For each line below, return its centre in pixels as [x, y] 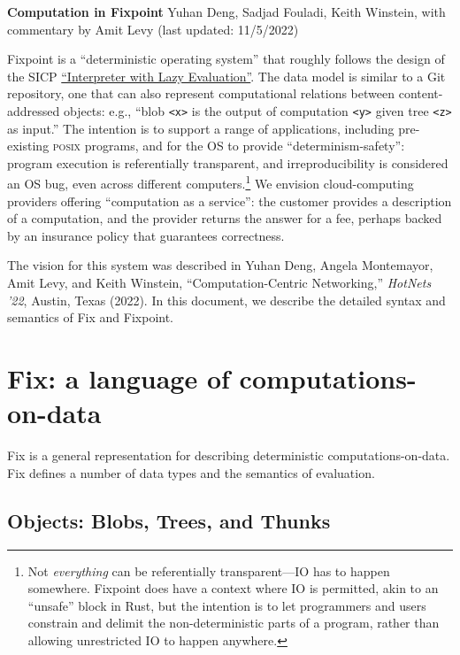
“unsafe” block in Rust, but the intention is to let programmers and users [227, 605]
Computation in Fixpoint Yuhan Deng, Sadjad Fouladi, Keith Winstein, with [226, 12]
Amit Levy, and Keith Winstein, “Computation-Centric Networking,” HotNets [219, 283]
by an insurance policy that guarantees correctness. [146, 235]
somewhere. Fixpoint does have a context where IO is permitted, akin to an [233, 588]
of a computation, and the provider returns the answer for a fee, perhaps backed [225, 218]
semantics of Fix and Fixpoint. [91, 317]
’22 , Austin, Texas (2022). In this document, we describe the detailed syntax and [226, 300]
